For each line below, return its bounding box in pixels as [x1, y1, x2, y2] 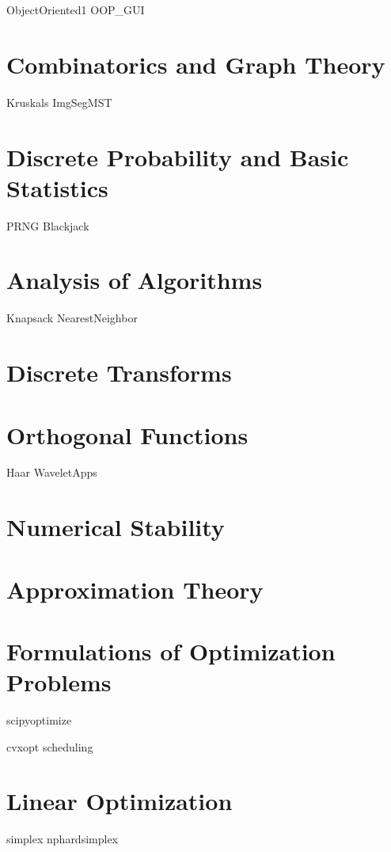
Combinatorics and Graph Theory [6, 48, 385, 80]
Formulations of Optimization [6, 634, 336, 667]
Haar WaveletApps [6, 464, 97, 481]
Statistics [6, 171, 108, 203]
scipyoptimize [6, 712, 72, 728]
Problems [6, 666, 112, 698]
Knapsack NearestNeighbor [6, 310, 138, 326]
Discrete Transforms [6, 356, 232, 389]
